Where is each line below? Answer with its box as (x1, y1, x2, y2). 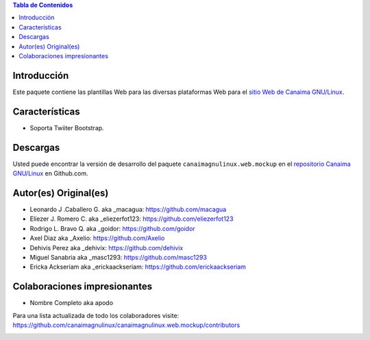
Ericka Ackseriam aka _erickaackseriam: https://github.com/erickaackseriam (29, 263, 247, 271)
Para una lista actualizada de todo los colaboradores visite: (12, 311, 180, 319)
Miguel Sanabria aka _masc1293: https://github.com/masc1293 (29, 253, 207, 261)
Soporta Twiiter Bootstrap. (29, 123, 104, 132)
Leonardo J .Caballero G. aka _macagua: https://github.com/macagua (29, 205, 227, 213)
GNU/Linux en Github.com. (12, 169, 88, 178)
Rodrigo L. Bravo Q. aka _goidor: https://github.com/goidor (29, 224, 195, 232)
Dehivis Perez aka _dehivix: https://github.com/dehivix (29, 243, 184, 252)
